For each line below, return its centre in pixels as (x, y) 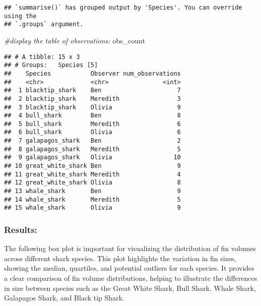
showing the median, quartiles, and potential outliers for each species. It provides (129, 268)
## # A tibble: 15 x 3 (42, 57)
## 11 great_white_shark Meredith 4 (92, 174)
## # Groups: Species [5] (51, 65)
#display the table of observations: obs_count (75, 40)
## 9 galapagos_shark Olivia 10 (92, 158)
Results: (21, 229)
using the (20, 16)
